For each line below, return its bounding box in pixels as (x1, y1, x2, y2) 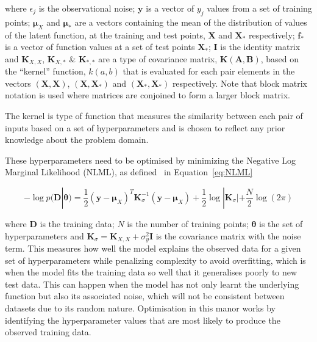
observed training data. (5, 326, 91, 338)
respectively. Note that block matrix (172, 76, 307, 89)
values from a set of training (207, 2, 312, 14)
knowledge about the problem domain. (5, 133, 149, 146)
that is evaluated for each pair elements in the (123, 65, 295, 78)
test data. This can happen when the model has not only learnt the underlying (5, 277, 299, 290)
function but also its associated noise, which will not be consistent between (5, 289, 285, 302)
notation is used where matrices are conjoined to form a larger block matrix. (5, 89, 290, 101)
